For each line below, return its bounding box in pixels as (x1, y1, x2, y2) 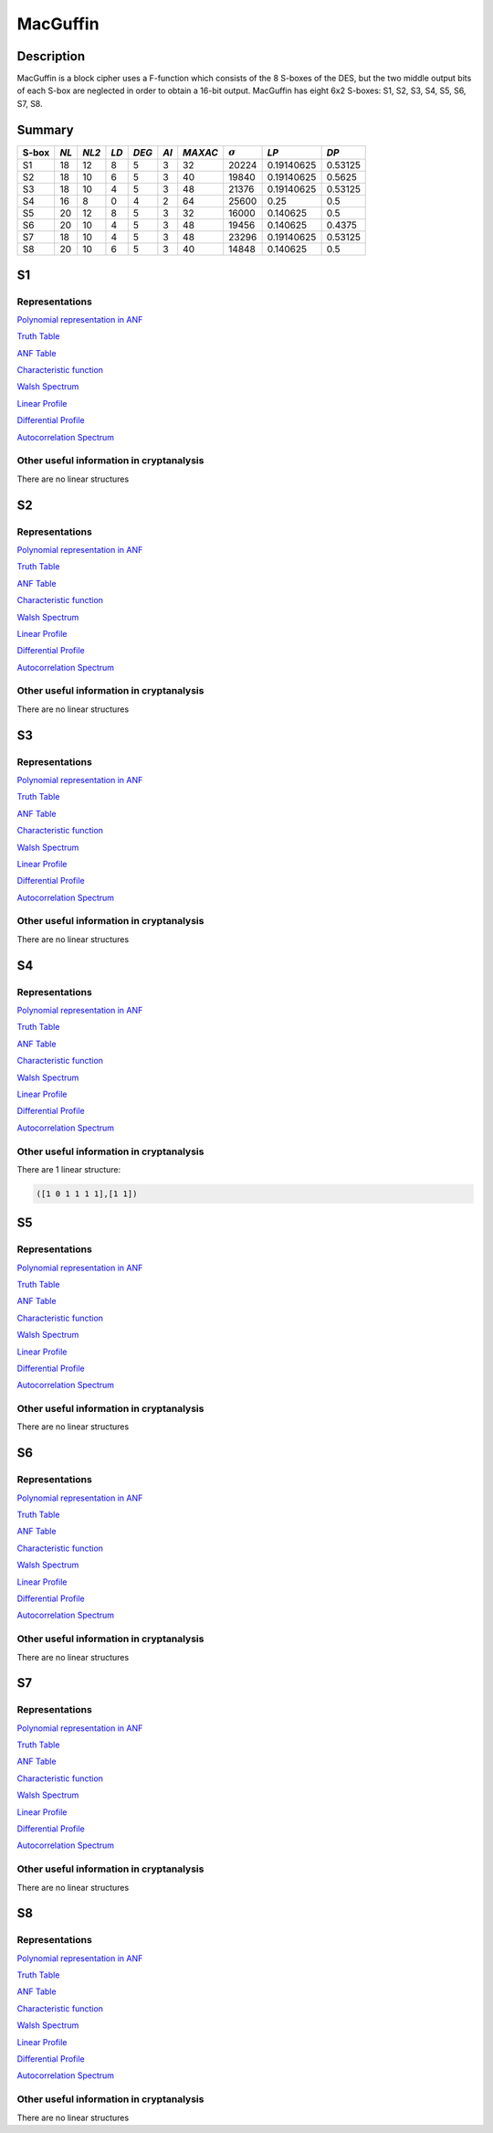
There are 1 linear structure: (16, 1163, 121, 1174)
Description (16, 48, 86, 64)
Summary (16, 122, 74, 137)
